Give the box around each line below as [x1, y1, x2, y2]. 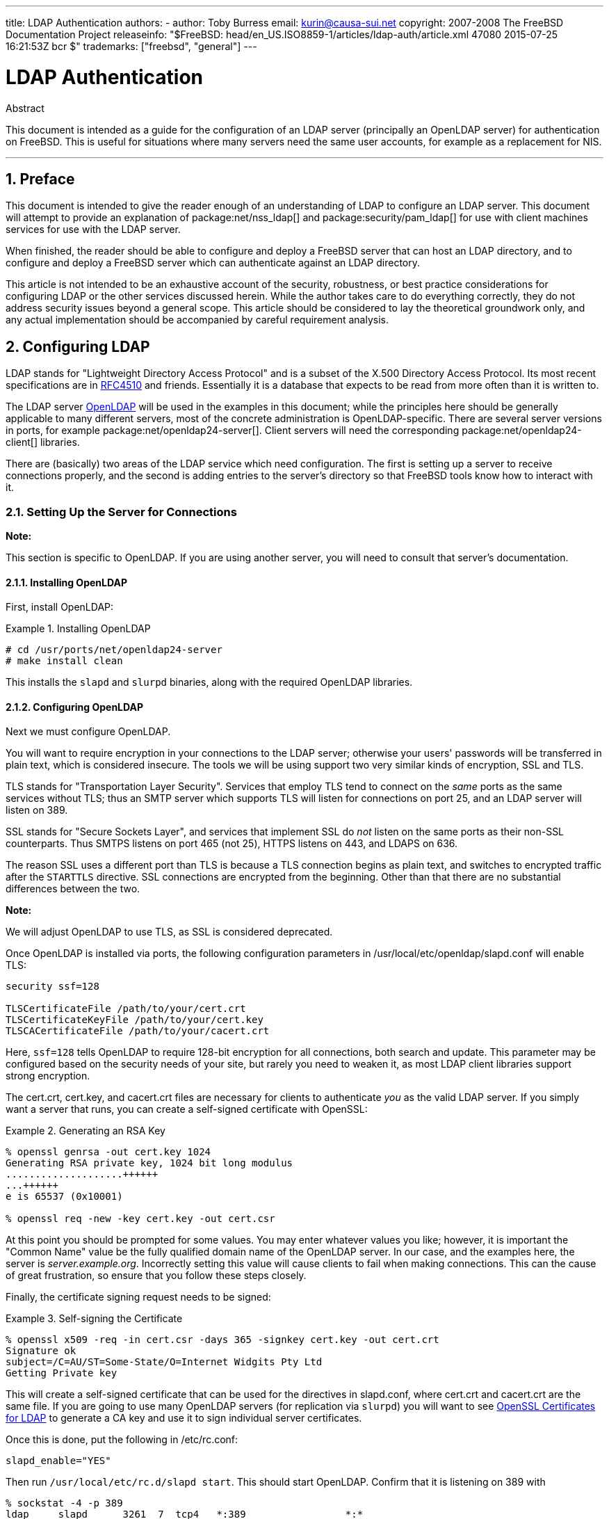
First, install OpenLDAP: [6, 601, 114, 613]
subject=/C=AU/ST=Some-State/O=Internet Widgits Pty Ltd [6, 1356, 323, 1368]
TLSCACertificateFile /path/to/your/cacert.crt [6, 1025, 270, 1037]
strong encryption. [6, 1070, 90, 1082]
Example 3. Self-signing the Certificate [6, 1312, 183, 1325]
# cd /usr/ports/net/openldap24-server [6, 644, 222, 656]
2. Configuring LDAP [6, 337, 150, 355]
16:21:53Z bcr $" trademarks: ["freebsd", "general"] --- [6, 40, 257, 52]
